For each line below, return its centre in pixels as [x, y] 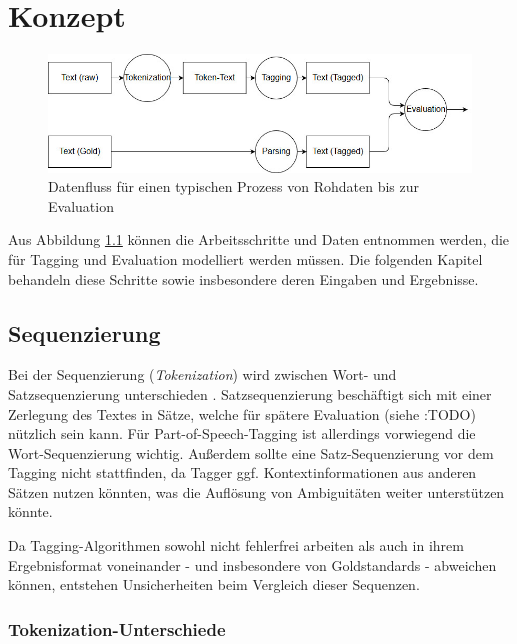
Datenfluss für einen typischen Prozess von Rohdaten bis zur [233, 186]
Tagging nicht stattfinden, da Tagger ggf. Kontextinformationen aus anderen [242, 472]
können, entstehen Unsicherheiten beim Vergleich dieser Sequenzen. [214, 584]
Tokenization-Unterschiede [117, 628]
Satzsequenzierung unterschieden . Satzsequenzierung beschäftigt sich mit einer [250, 393]
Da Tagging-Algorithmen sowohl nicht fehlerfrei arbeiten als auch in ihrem [236, 545]
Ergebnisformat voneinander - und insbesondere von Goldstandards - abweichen [252, 564]
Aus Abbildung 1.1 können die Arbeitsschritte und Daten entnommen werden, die [259, 239]
